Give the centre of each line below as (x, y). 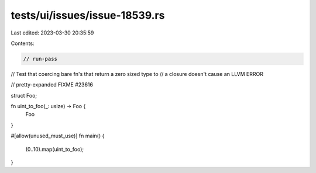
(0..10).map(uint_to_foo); (55, 149)
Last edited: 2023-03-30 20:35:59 (52, 33)
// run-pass (40, 59)
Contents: (23, 43)
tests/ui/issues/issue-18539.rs (88, 15)
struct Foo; (24, 95)
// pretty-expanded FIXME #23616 (52, 85)
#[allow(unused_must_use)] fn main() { (58, 136)
